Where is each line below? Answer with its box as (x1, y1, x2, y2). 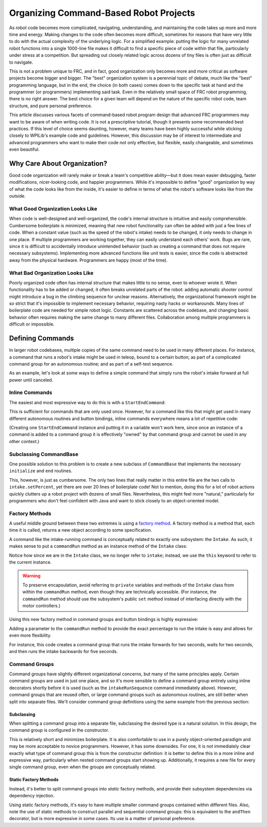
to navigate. (9, 59, 34, 65)
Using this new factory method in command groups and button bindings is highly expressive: (9, 617, 198, 622)
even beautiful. (9, 146, 40, 153)
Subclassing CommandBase (9, 451, 79, 457)
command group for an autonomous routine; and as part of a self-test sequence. (9, 361, 174, 367)
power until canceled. (9, 377, 53, 383)
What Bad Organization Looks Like (9, 269, 94, 276)
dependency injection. (9, 793, 55, 799)
